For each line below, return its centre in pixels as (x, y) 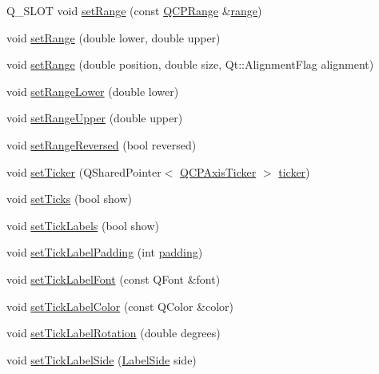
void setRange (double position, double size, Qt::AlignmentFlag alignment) (190, 64)
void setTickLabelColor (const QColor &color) (120, 306)
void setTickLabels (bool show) (83, 225)
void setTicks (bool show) (69, 199)
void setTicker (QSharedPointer (84, 171)
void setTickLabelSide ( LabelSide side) (102, 359)
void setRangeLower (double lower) (93, 91)
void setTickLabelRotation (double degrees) (114, 333)
